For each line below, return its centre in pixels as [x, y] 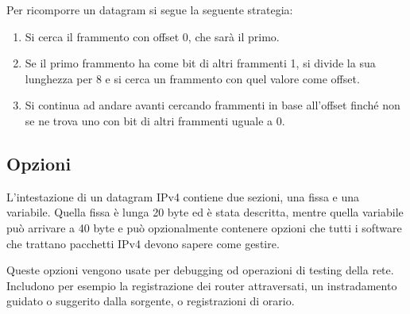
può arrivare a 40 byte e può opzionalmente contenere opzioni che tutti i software [204, 227]
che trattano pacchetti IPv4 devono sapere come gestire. [143, 243]
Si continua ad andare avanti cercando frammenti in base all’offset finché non [213, 105]
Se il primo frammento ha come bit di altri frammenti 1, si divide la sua [200, 63]
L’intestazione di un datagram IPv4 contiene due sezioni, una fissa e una [183, 196]
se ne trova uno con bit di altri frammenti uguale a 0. [155, 120]
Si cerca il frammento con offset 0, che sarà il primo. [152, 36]
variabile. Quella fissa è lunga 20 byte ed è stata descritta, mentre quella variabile [205, 212]
